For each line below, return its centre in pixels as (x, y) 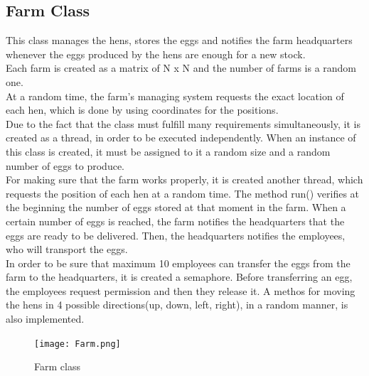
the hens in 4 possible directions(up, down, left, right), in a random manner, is (177, 305)
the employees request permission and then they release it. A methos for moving (181, 290)
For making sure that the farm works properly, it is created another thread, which (184, 179)
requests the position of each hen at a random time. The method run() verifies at (183, 193)
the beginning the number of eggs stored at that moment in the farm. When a (176, 207)
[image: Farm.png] (77, 344)
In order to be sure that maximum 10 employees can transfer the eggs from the (178, 263)
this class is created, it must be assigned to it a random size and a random (168, 151)
